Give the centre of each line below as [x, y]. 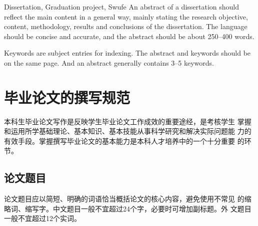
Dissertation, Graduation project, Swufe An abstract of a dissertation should [122, 7]
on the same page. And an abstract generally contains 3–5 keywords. [109, 62]
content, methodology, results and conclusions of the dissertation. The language [126, 26]
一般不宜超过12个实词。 [42, 218]
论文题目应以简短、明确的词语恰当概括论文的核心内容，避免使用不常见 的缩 [128, 199]
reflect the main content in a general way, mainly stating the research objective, [126, 16]
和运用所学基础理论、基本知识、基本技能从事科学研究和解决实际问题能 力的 [128, 131]
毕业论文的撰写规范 [67, 97]
